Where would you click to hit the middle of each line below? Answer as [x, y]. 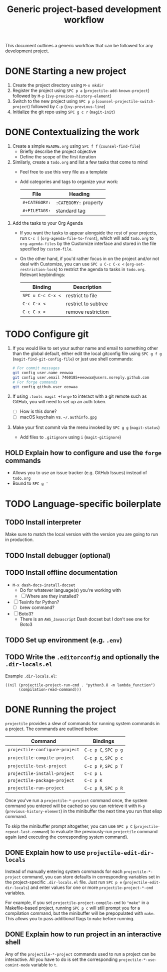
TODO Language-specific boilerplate [83, 504]
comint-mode [17, 965]
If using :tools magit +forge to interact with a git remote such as [79, 396]
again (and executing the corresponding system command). [67, 837]
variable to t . [44, 965]
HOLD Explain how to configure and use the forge [83, 453]
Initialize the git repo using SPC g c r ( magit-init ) [64, 112]
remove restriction [87, 312]
